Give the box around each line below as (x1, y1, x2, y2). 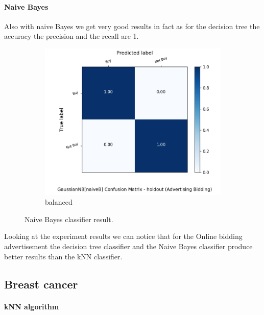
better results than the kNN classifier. (4, 251, 123, 261)
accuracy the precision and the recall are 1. (4, 31, 139, 41)
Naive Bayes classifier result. (25, 213, 113, 224)
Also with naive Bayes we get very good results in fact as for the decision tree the (4, 20, 260, 31)
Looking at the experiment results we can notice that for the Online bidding (4, 231, 243, 241)
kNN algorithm (4, 301, 59, 311)
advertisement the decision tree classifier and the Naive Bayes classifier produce (4, 241, 253, 252)
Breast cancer (4, 276, 78, 292)
